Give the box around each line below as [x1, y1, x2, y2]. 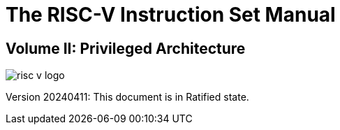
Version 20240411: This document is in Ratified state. [6, 91, 249, 103]
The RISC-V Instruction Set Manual [6, 3, 336, 27]
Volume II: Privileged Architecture [6, 39, 246, 57]
